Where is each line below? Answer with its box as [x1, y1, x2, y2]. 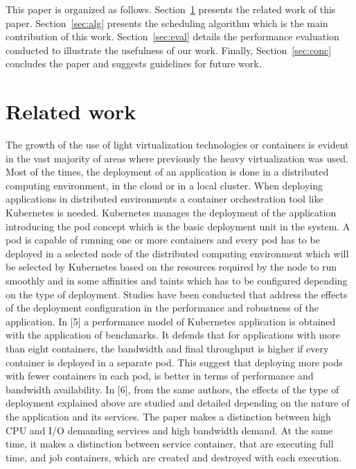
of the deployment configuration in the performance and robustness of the [6, 300, 319, 315]
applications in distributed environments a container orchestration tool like [6, 191, 323, 206]
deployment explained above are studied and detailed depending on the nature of [6, 395, 350, 410]
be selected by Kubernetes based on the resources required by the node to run [6, 259, 337, 274]
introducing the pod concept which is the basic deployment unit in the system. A [6, 219, 350, 233]
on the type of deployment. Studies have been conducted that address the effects [6, 287, 348, 301]
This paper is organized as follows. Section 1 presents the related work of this [6, 2, 336, 16]
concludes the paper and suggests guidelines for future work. [6, 56, 262, 71]
